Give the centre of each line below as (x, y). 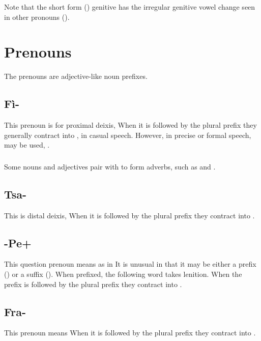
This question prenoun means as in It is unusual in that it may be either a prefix (130, 264)
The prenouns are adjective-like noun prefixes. (76, 76)
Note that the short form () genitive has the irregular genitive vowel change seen (130, 7)
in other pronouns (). (37, 17)
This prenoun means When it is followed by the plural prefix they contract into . (130, 333)
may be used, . (27, 145)
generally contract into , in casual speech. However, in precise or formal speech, (128, 135)
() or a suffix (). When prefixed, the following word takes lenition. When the (123, 274)
